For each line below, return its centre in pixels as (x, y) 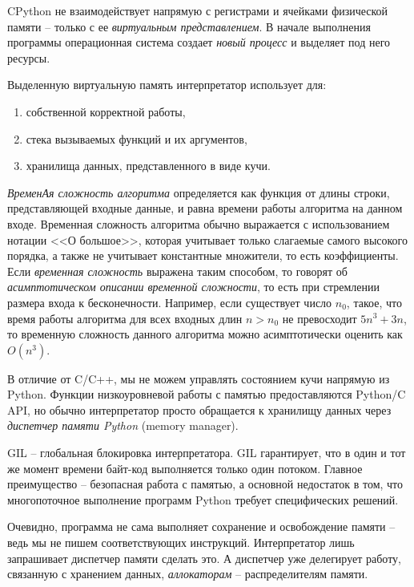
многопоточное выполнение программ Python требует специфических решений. (203, 499)
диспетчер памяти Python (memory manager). (123, 425)
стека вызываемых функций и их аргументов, (137, 138)
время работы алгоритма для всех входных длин (125, 318)
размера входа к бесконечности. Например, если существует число (170, 302)
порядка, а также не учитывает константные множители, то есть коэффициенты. (203, 255)
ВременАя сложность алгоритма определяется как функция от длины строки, (199, 192)
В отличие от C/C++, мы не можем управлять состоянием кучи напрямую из (199, 378)
